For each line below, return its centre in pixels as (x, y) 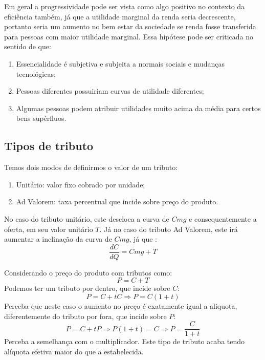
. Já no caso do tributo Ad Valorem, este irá (169, 229)
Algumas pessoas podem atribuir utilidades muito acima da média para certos (138, 108)
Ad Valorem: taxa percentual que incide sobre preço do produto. (117, 202)
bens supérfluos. (41, 118)
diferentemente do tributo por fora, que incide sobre (85, 316)
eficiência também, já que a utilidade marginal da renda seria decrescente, (120, 16)
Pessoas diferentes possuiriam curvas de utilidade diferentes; (110, 91)
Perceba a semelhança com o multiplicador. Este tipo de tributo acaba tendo (125, 341)
